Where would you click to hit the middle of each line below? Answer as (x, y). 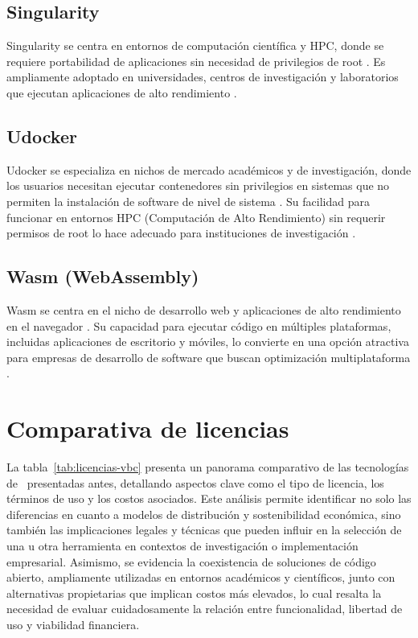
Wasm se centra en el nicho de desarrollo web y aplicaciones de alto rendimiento (204, 309)
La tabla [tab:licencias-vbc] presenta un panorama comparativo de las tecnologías (208, 467)
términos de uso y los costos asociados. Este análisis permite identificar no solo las (209, 498)
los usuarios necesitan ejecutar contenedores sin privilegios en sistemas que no (198, 185)
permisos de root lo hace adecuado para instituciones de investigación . (181, 233)
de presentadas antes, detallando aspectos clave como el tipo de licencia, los (195, 482)
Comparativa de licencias (148, 428)
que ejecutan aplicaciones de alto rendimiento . (122, 92)
